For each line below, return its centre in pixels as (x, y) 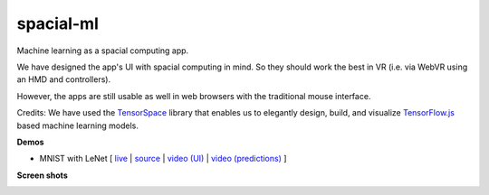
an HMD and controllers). (64, 79)
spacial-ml (58, 23)
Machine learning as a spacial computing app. (103, 51)
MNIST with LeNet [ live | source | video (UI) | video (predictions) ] (163, 159)
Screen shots (42, 175)
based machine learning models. (78, 125)
